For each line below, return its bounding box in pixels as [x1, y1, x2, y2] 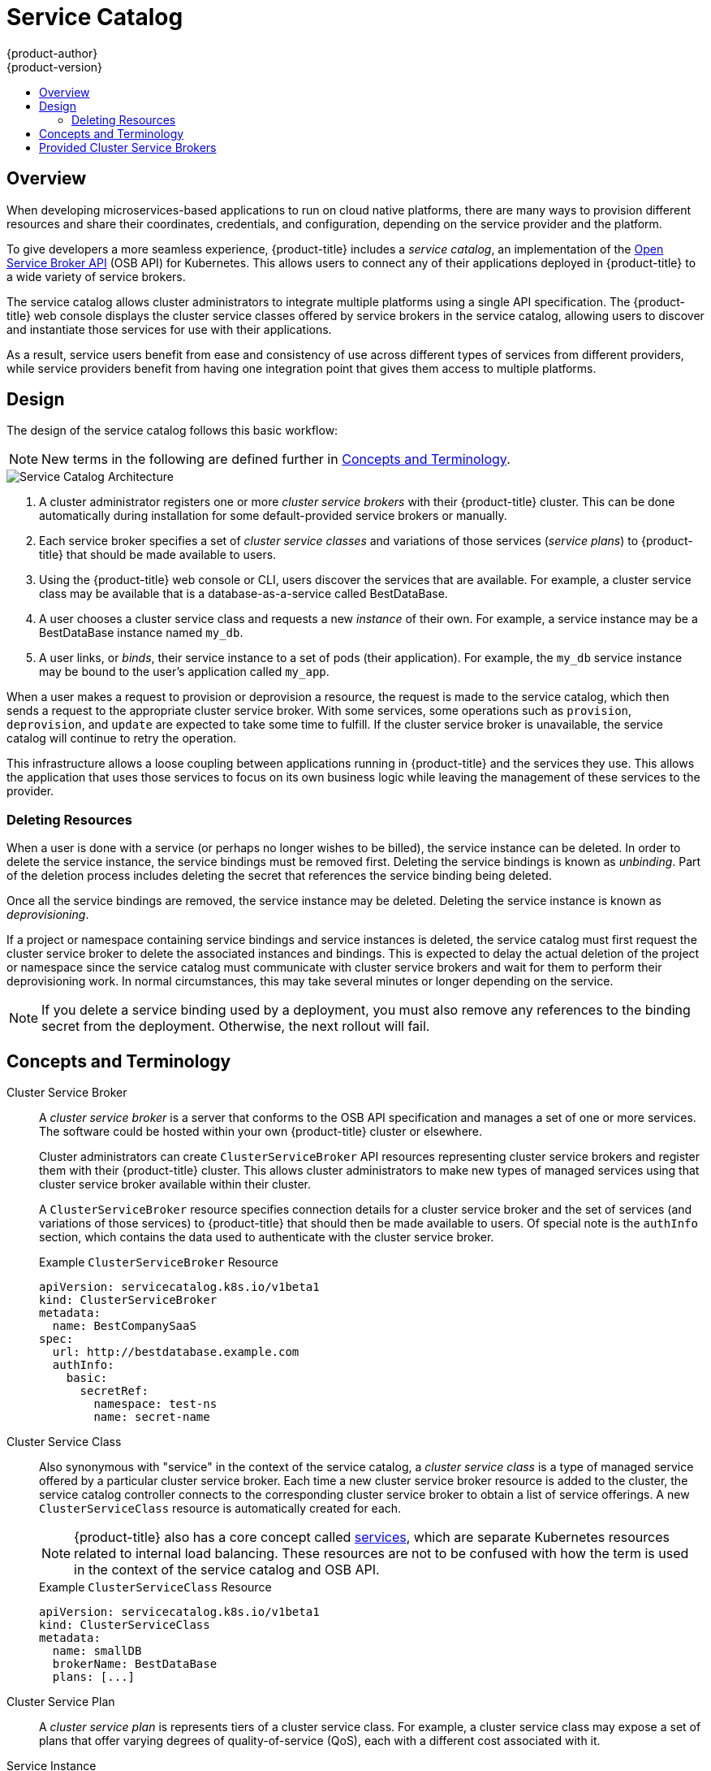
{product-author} [6, 45, 98, 60]
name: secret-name [93, 1410, 210, 1424]
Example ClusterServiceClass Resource [39, 1580, 272, 1595]
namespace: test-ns [93, 1397, 218, 1411]
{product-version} [6, 59, 103, 74]
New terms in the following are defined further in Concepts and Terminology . [41, 451, 511, 468]
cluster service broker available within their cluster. [39, 1177, 312, 1192]
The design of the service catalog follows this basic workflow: [6, 423, 338, 438]
